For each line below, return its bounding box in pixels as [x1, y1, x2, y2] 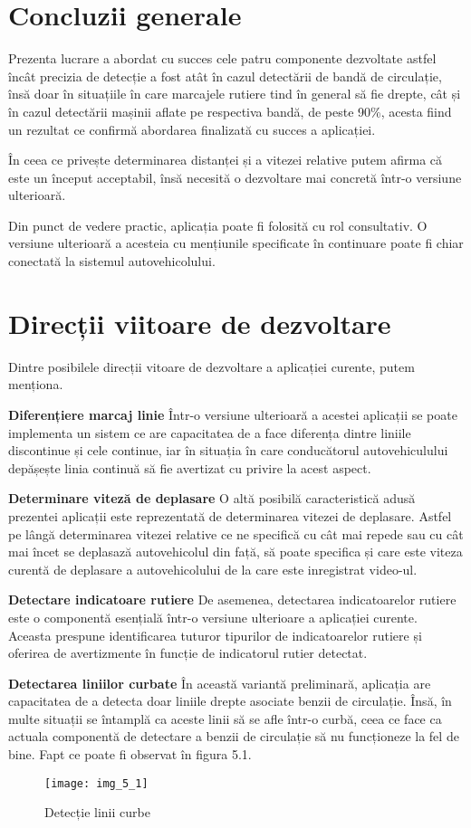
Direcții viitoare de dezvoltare [8, 304, 391, 341]
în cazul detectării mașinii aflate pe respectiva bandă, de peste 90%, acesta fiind [8, 101, 452, 120]
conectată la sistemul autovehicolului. [8, 252, 216, 271]
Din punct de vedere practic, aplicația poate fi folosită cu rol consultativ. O [8, 215, 428, 234]
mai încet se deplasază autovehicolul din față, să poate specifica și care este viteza [8, 542, 463, 561]
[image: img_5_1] [44, 776, 149, 790]
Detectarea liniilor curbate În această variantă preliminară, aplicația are [8, 673, 431, 692]
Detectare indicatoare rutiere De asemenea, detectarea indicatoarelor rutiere [8, 590, 457, 609]
